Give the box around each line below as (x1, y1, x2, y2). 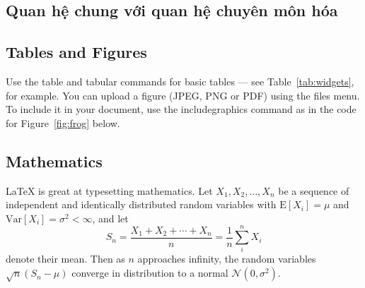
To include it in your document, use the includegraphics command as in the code (6, 102, 357, 116)
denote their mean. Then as (6, 251, 125, 266)
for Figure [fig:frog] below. (6, 115, 120, 130)
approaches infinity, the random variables (137, 251, 316, 266)
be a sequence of (278, 183, 349, 198)
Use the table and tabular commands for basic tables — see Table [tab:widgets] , (6, 73, 354, 88)
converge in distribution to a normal (71, 265, 228, 280)
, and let (92, 210, 129, 225)
